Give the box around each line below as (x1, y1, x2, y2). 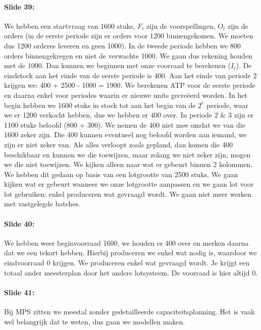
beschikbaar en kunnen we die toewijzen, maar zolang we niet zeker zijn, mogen (4, 149, 251, 159)
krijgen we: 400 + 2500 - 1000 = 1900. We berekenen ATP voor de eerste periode (4, 80, 255, 90)
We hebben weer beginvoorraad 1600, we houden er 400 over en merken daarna (4, 237, 249, 248)
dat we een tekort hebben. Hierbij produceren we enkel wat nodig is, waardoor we (4, 247, 257, 258)
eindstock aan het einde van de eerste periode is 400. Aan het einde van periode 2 (4, 70, 257, 80)
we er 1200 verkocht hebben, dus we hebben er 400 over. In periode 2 (4, 109, 218, 120)
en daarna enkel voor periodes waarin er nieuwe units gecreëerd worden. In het (4, 89, 247, 100)
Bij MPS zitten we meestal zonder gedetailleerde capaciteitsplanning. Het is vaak (4, 306, 255, 317)
